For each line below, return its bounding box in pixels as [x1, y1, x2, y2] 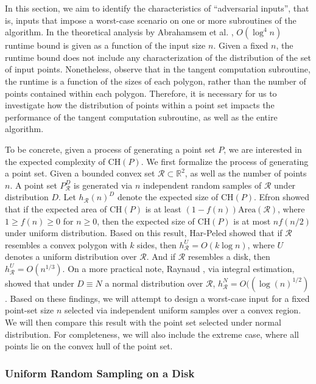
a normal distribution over [105, 276, 203, 289]
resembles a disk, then [188, 250, 270, 263]
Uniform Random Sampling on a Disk [5, 365, 195, 380]
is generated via [74, 178, 133, 191]
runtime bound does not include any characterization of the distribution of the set [5, 51, 311, 63]
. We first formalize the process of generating [141, 155, 309, 167]
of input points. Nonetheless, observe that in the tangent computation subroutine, [5, 63, 311, 75]
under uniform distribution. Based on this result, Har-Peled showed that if [5, 226, 283, 239]
